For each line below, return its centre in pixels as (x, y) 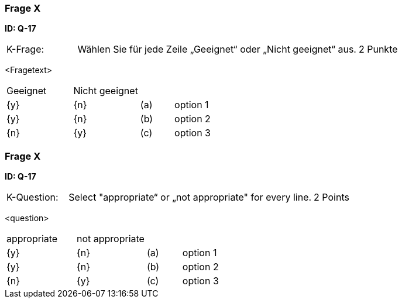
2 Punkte (378, 49)
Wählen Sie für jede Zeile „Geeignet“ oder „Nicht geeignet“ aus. (217, 49)
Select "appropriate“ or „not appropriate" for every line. (190, 197)
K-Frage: (25, 49)
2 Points (331, 197)
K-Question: (32, 197)
